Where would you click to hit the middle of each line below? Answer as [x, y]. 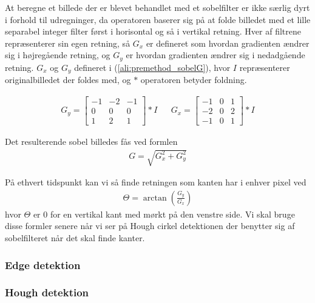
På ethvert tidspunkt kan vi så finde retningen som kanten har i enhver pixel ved [156, 182]
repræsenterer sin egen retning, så [68, 43]
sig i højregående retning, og [58, 55]
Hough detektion [47, 292]
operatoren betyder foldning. [194, 80]
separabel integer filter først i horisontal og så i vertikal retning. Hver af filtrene [153, 31]
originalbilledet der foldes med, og [68, 80]
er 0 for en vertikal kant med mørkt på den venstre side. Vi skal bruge [164, 214]
